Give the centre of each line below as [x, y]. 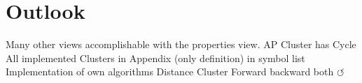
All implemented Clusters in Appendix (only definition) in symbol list [155, 58]
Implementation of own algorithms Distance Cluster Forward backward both [170, 71]
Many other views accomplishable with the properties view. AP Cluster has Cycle [181, 44]
